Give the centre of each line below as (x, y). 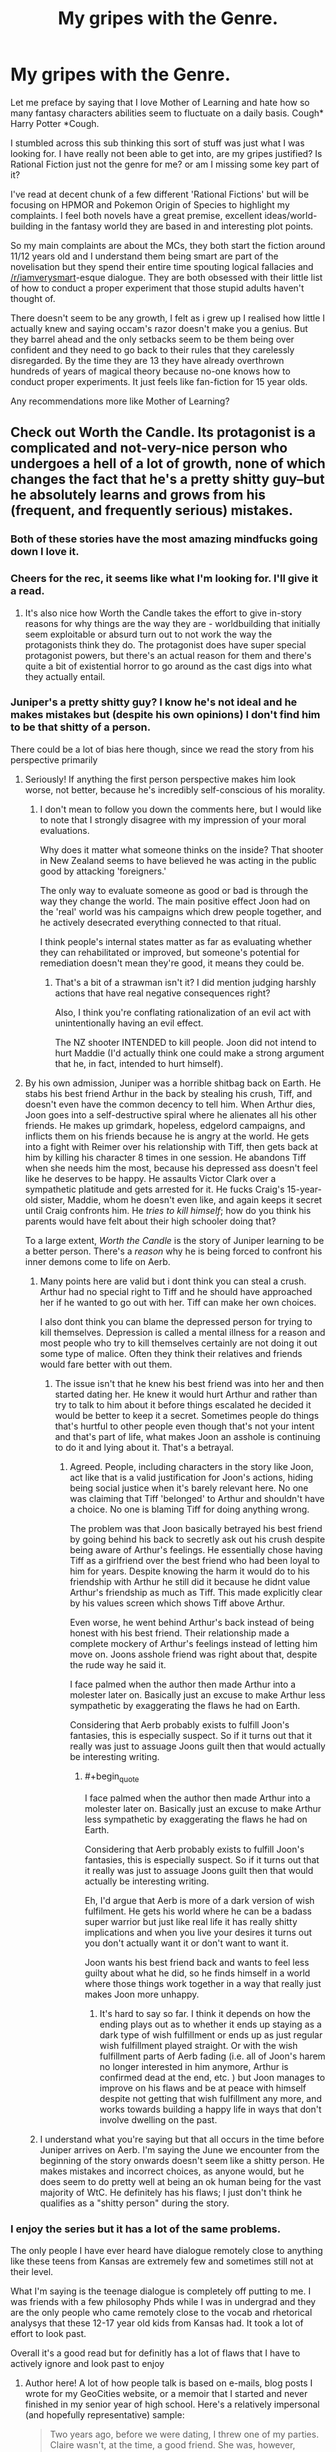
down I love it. (45, 552)
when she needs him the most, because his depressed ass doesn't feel (171, 1168)
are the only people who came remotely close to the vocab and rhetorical (161, 2312)
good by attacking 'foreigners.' (103, 871)
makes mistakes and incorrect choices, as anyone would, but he (172, 2171)
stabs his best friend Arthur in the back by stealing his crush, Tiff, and (168, 1093)
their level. (32, 2271)
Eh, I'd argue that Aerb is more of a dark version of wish (199, 1900)
